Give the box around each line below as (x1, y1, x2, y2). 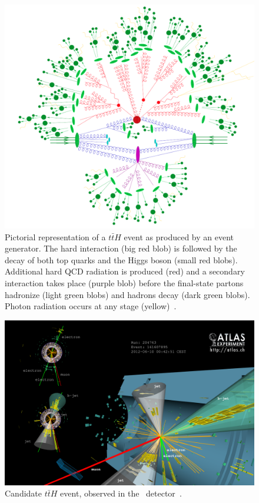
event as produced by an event (124, 230, 234, 243)
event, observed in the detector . (60, 487, 182, 499)
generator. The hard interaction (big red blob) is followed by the (5, 242, 237, 254)
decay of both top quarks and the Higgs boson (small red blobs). (5, 253, 238, 266)
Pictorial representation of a (5, 230, 106, 243)
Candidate (5, 487, 42, 499)
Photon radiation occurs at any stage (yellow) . (5, 300, 177, 312)
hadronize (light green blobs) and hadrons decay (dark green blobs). (5, 288, 250, 300)
